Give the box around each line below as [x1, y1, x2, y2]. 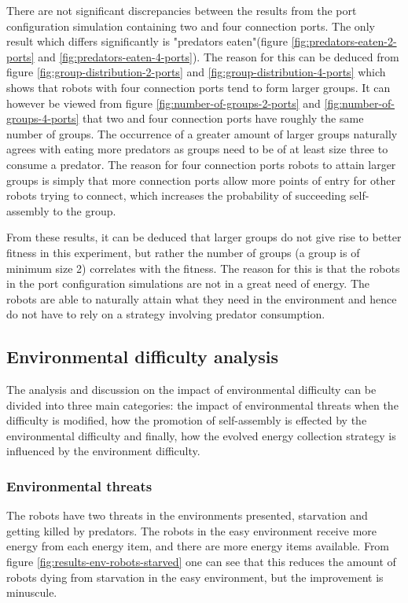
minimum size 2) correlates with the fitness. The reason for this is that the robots [6, 259, 400, 276]
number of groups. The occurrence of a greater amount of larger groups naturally [6, 125, 398, 142]
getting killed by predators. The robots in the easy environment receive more [6, 522, 377, 539]
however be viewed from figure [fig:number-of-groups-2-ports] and [6, 94, 321, 111]
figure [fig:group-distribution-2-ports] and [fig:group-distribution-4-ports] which [6, 64, 386, 80]
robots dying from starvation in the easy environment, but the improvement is [6, 568, 384, 585]
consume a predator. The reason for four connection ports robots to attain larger [6, 156, 396, 172]
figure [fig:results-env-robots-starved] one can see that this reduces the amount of [6, 553, 396, 570]
